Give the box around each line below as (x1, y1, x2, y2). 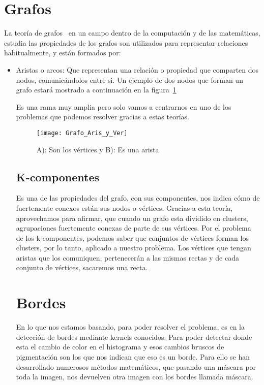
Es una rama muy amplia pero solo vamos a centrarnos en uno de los (16, 101, 231, 112)
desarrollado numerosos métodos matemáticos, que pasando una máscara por (16, 361, 256, 372)
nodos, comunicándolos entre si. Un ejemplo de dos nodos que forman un (16, 74, 243, 85)
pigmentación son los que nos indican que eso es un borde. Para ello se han (16, 351, 250, 362)
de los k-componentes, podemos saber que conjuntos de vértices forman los (16, 232, 249, 243)
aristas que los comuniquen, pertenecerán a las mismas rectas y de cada (16, 252, 239, 263)
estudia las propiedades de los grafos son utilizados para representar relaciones (4, 37, 248, 48)
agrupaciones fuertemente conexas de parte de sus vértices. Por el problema (16, 222, 251, 233)
